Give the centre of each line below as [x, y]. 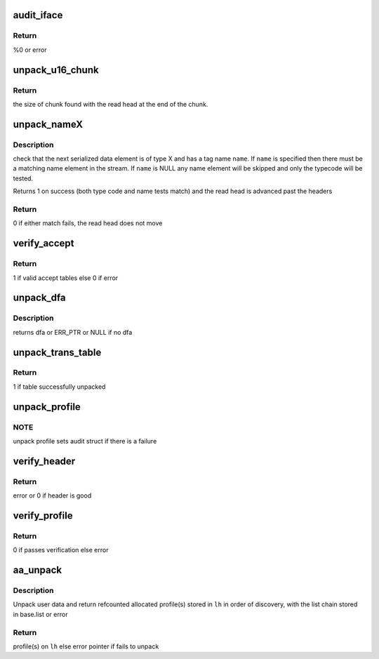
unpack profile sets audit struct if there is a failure [85, 441]
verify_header [44, 461]
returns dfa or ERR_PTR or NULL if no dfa [73, 332]
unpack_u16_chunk [56, 70]
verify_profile [43, 515]
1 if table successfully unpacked [59, 387]
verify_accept [44, 243]
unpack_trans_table [57, 352]
